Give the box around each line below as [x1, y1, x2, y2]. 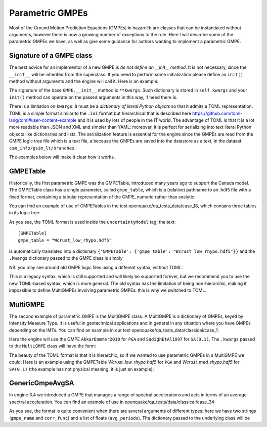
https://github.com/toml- [192, 110, 243, 116]
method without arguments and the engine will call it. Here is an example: [9, 78, 159, 84]
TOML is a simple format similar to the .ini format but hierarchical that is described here [9, 110, 191, 116]
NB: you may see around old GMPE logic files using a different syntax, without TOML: [9, 264, 183, 270]
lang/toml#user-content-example [9, 117, 77, 123]
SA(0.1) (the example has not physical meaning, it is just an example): [9, 366, 154, 372]
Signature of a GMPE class [9, 51, 92, 60]
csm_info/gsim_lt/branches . [9, 145, 76, 151]
